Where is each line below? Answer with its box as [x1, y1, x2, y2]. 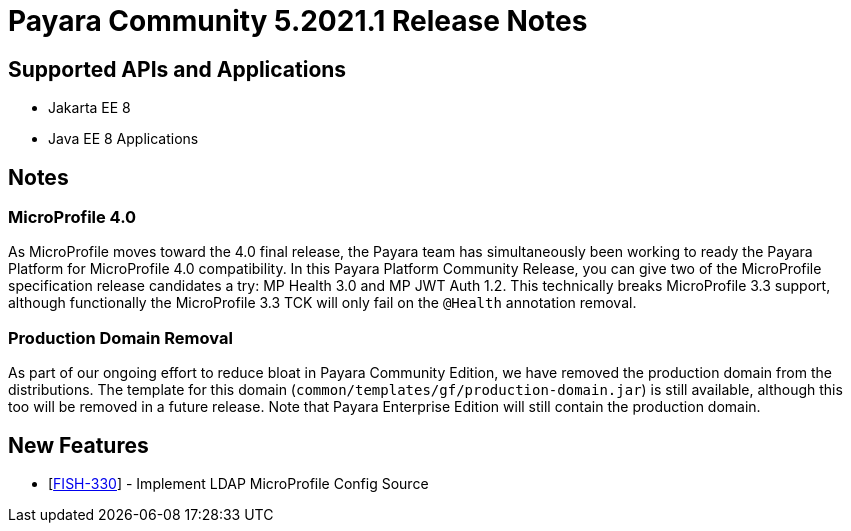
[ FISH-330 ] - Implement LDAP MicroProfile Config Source [48, 474, 429, 492]
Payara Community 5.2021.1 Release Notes [8, 4, 588, 38]
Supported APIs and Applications [8, 56, 347, 82]
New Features [8, 432, 149, 458]
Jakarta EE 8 [48, 99, 131, 117]
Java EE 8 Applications [48, 130, 199, 148]
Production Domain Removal [8, 327, 233, 348]
